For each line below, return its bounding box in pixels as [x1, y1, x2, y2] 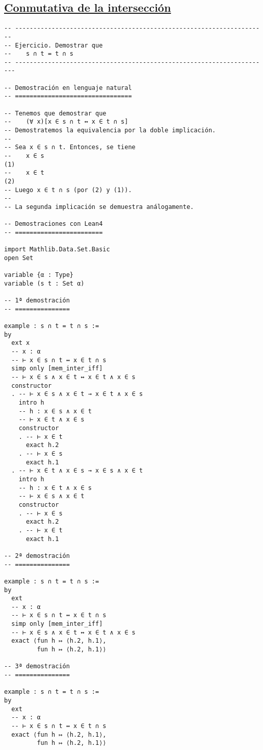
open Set [4, 254, 34, 262]
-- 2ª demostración [4, 552, 70, 559]
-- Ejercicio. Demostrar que [4, 41, 103, 49]
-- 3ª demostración [4, 663, 70, 670]
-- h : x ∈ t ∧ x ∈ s [18, 484, 92, 491]
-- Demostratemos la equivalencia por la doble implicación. [4, 127, 216, 134]
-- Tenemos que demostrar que [4, 109, 107, 117]
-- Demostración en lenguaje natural [4, 84, 132, 91]
